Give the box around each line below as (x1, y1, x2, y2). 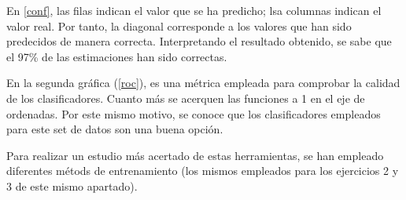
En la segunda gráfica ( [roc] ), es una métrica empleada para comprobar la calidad (6, 75, 400, 91)
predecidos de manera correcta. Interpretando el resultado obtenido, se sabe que (6, 33, 392, 49)
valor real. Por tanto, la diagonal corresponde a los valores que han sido (6, 17, 352, 34)
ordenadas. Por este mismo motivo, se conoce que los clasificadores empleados (6, 105, 381, 122)
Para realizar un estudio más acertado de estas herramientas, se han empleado (6, 147, 384, 163)
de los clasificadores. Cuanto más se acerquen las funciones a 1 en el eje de (6, 89, 365, 106)
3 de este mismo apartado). (6, 177, 138, 194)
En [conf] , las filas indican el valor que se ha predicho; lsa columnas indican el (6, 2, 382, 18)
